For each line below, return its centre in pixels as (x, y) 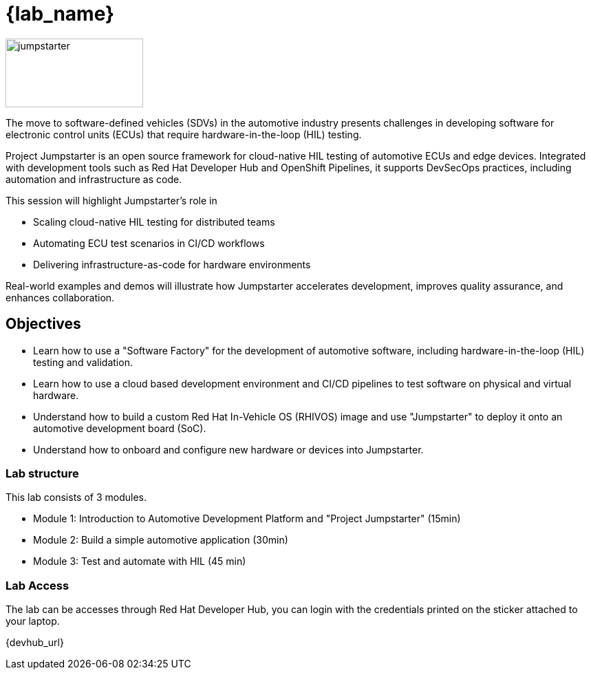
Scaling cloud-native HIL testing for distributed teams (154, 222)
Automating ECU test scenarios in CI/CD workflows (149, 243)
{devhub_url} (35, 643)
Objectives (43, 324)
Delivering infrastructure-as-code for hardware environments (172, 264)
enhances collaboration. (60, 297)
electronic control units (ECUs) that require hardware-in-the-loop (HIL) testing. (184, 134)
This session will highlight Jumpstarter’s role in (111, 200)
